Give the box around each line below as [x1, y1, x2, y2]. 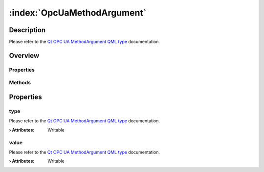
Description [9, 26, 46, 34]
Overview [9, 51, 40, 59]
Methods [9, 79, 31, 86]
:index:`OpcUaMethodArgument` [9, 7, 147, 18]
